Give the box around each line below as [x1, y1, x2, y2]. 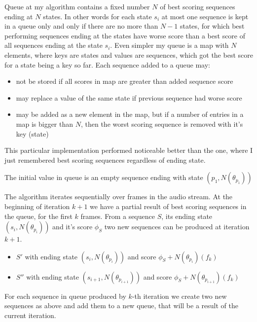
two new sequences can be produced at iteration [104, 221, 250, 232]
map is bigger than [16, 118, 73, 129]
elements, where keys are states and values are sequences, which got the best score [4, 49, 253, 60]
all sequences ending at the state [4, 40, 103, 50]
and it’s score [52, 221, 93, 232]
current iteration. [4, 310, 56, 320]
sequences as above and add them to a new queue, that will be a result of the [4, 300, 238, 311]
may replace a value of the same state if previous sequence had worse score [16, 92, 242, 103]
